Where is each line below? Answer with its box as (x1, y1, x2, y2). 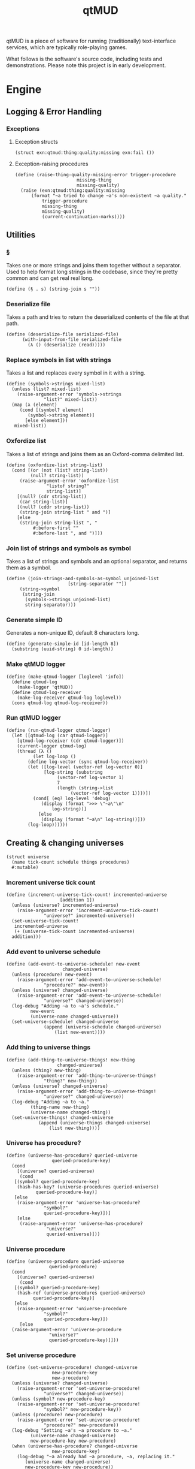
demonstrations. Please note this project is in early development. (6, 62, 166, 69)
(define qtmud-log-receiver (11, 689, 82, 695)
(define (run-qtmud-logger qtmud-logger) (6, 727, 111, 733)
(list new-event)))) (54, 1029, 106, 1036)
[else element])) (25, 418, 68, 424)
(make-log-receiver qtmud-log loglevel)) (17, 695, 121, 701)
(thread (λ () (17, 748, 52, 754)
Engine (6, 83, 42, 96)
